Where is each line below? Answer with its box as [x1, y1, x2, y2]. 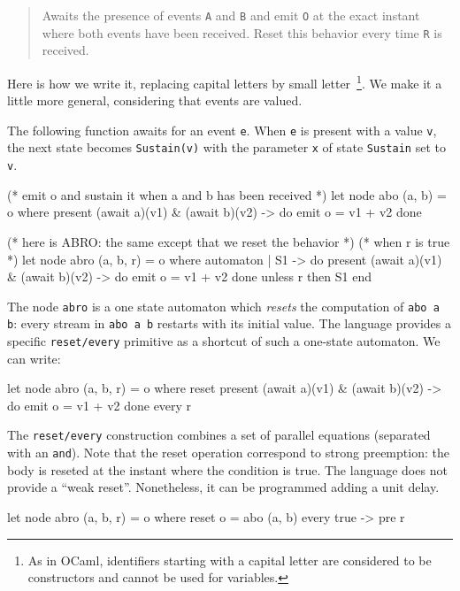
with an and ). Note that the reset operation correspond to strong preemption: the [7, 443, 449, 462]
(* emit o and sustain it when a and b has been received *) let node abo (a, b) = [7, 185, 447, 203]
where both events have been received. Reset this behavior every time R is [42, 23, 442, 42]
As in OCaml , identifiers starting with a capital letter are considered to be [27, 550, 432, 569]
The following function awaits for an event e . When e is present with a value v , [7, 120, 437, 139]
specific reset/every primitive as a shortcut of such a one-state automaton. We [7, 332, 441, 349]
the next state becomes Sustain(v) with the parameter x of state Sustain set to [7, 138, 446, 157]
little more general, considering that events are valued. [7, 91, 303, 110]
